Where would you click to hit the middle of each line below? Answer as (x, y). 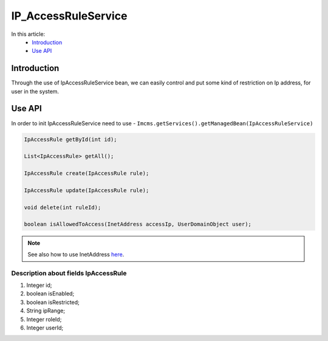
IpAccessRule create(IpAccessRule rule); (87, 174)
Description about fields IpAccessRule (69, 273)
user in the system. (35, 91)
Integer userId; (45, 328)
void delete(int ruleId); (63, 207)
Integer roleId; (44, 319)
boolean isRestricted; (53, 302)
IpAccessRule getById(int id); (71, 139)
